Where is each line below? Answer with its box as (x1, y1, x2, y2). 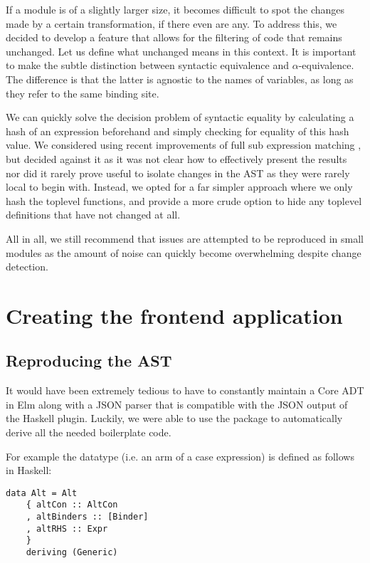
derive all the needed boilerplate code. (6, 425, 171, 440)
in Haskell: (6, 463, 52, 478)
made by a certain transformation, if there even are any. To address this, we (6, 16, 337, 31)
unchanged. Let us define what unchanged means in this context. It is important (6, 43, 356, 58)
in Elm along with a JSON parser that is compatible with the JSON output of (6, 396, 348, 411)
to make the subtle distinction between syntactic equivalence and (6, 58, 290, 73)
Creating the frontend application (6, 300, 343, 330)
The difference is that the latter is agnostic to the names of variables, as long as (6, 71, 354, 86)
